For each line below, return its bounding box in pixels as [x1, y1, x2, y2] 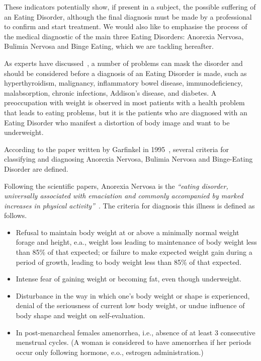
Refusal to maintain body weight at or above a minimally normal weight [16, 227, 239, 237]
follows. [4, 210, 27, 221]
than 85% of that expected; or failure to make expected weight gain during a [16, 247, 252, 257]
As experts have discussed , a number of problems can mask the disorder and [4, 57, 243, 68]
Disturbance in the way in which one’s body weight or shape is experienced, [16, 290, 250, 301]
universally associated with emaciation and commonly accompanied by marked [4, 190, 243, 201]
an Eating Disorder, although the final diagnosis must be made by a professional [4, 11, 252, 22]
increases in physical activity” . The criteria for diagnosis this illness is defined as [4, 200, 255, 210]
